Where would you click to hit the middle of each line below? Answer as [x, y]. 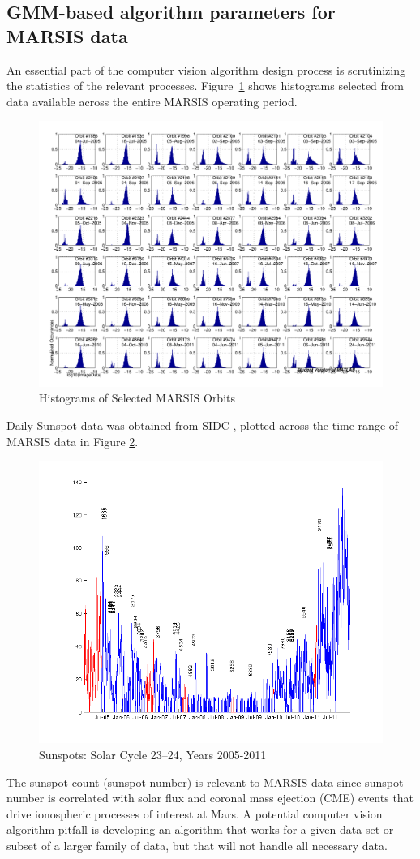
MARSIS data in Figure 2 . [73, 441]
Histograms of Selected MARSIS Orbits [137, 398]
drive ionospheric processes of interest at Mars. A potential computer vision [195, 813]
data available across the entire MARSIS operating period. [152, 101]
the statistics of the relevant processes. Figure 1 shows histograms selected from [205, 86]
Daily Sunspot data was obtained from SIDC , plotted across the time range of [203, 425]
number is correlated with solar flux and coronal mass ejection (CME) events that [210, 798]
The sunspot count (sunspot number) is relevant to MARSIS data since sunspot [205, 782]
